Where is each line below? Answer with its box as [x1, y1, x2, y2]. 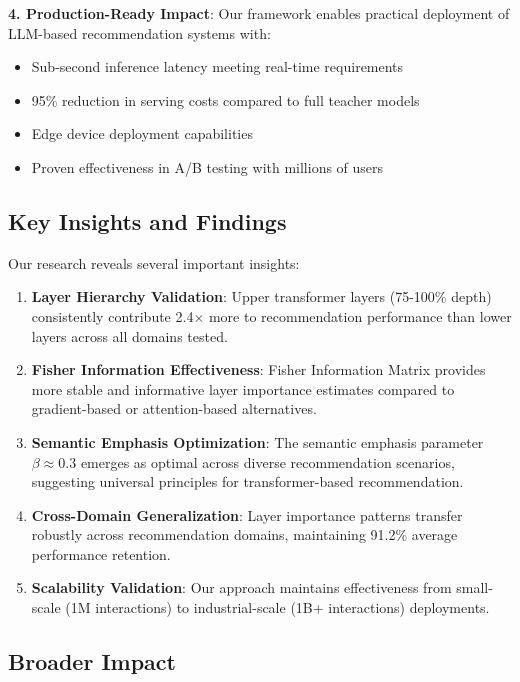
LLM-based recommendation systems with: [8, 22, 271, 43]
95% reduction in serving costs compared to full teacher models [31, 89, 420, 110]
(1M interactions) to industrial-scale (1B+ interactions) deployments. [65, 597, 490, 618]
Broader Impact [8, 646, 176, 677]
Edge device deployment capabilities [31, 123, 253, 144]
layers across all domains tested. [31, 325, 228, 346]
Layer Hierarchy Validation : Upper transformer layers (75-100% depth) [31, 286, 492, 307]
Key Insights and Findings [8, 205, 287, 236]
